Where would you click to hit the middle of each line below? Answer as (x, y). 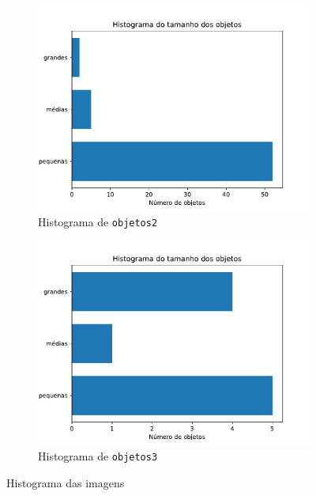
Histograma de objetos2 (98, 221)
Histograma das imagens (66, 482)
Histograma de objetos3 (98, 455)
